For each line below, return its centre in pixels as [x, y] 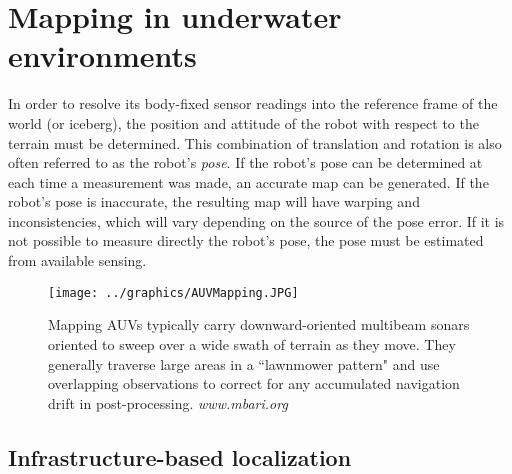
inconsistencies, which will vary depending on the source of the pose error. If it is [256, 220]
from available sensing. [77, 260]
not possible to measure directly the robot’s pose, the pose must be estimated [246, 240]
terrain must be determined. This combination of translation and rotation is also [255, 142]
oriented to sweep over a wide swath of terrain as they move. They [252, 343]
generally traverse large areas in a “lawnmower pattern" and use [244, 363]
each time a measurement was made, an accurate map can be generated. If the [248, 181]
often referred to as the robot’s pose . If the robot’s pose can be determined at [245, 162]
